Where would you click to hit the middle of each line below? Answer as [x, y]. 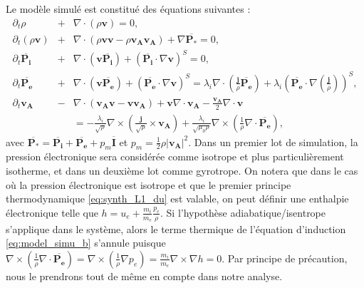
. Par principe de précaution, [285, 258]
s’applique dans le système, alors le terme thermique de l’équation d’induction [176, 228]
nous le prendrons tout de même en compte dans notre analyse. [144, 276]
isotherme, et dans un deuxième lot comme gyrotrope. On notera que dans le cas [182, 170]
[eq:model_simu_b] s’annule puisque [86, 243]
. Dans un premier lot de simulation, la [273, 142]
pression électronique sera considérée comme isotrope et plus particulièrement [175, 156]
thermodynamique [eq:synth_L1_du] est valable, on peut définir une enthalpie [177, 199]
